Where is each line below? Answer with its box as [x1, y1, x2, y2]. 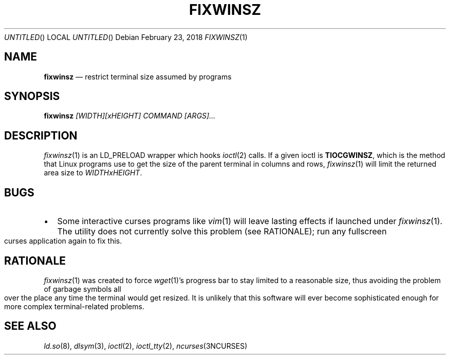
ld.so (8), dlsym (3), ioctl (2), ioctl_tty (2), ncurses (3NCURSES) [44, 341, 248, 350]
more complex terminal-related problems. [4, 302, 144, 311]
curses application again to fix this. [4, 236, 122, 246]
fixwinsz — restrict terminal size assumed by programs [44, 72, 232, 81]
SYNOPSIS [4, 90, 60, 103]
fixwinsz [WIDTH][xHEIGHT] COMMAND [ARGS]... [44, 111, 216, 121]
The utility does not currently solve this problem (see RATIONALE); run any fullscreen [57, 226, 387, 237]
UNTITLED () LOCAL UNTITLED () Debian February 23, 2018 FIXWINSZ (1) [4, 32, 248, 42]
